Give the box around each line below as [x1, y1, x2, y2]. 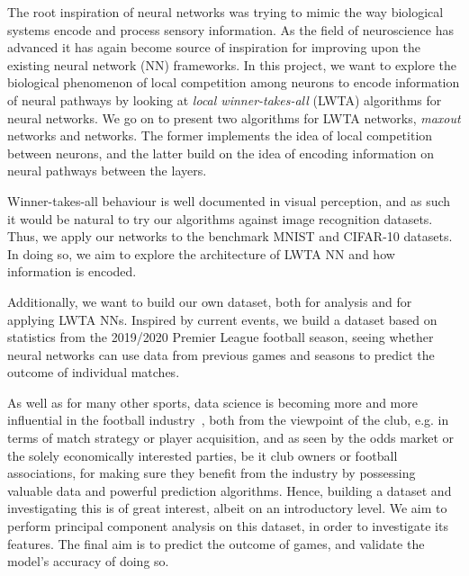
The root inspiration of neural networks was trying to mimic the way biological [7, 3, 444, 21]
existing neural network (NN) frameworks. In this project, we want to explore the [7, 55, 456, 74]
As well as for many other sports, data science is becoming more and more [7, 392, 418, 411]
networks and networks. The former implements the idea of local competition [7, 126, 433, 145]
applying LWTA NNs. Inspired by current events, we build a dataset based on [7, 310, 437, 328]
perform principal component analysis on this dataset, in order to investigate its [7, 517, 448, 535]
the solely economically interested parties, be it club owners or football [7, 445, 398, 464]
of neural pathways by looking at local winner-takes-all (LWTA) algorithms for [7, 90, 442, 109]
